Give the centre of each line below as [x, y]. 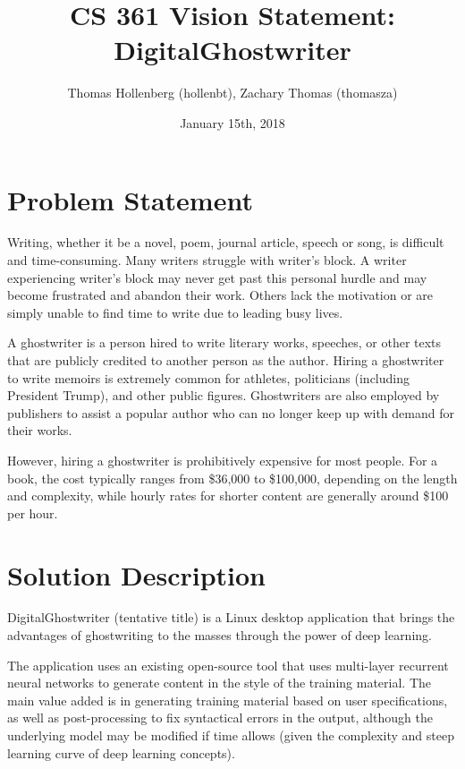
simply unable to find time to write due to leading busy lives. [175, 312]
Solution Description [136, 574]
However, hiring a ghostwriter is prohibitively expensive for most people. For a [223, 460]
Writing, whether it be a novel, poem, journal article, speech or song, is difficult [226, 242]
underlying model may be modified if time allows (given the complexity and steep [231, 735]
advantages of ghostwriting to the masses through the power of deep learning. [220, 635]
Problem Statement [130, 199]
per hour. [33, 513]
